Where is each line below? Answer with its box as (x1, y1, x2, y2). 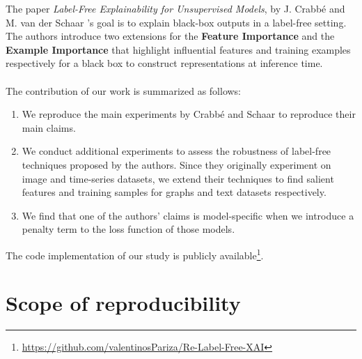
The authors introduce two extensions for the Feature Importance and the (6, 29, 335, 43)
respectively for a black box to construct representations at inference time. (6, 56, 323, 70)
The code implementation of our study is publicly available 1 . (6, 245, 264, 262)
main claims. (22, 120, 76, 135)
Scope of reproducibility (6, 289, 241, 317)
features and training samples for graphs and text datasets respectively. (22, 185, 326, 199)
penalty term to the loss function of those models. (22, 222, 235, 236)
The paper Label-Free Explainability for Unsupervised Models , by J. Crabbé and (6, 1, 345, 15)
